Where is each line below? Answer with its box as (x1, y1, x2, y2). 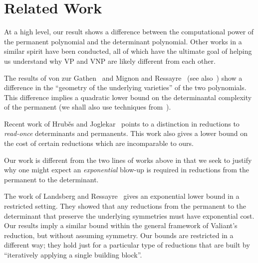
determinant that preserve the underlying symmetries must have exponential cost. (4, 210, 255, 221)
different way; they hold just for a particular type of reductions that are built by (4, 240, 250, 250)
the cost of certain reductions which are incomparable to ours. (4, 138, 194, 148)
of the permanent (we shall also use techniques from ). (4, 102, 171, 112)
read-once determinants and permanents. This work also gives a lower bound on (4, 128, 248, 138)
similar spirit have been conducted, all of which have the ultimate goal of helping (4, 46, 252, 56)
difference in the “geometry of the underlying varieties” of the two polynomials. (4, 82, 247, 93)
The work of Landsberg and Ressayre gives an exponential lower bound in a (4, 191, 240, 201)
